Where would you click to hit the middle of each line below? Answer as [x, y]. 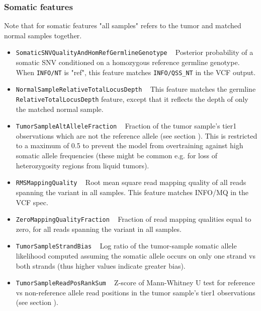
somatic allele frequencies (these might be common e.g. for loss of [116, 155]
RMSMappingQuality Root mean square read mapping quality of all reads [131, 182]
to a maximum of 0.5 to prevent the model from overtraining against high [129, 145]
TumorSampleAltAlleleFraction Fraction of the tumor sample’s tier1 [126, 126]
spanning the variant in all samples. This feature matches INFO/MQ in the [132, 192]
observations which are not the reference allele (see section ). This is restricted [137, 135]
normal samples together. [43, 35]
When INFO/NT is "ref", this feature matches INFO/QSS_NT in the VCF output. [136, 72]
